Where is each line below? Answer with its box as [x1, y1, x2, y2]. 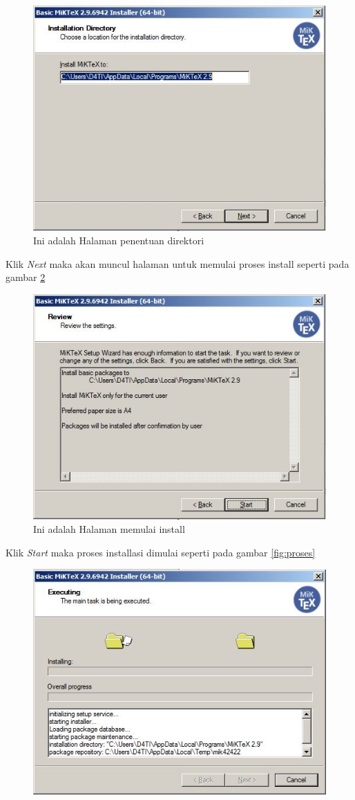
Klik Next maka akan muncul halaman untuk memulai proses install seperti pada [6, 256, 349, 271]
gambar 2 [6, 270, 46, 284]
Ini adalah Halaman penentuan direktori [33, 233, 204, 248]
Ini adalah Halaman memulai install [33, 522, 185, 536]
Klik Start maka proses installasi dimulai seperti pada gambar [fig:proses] [6, 545, 316, 559]
